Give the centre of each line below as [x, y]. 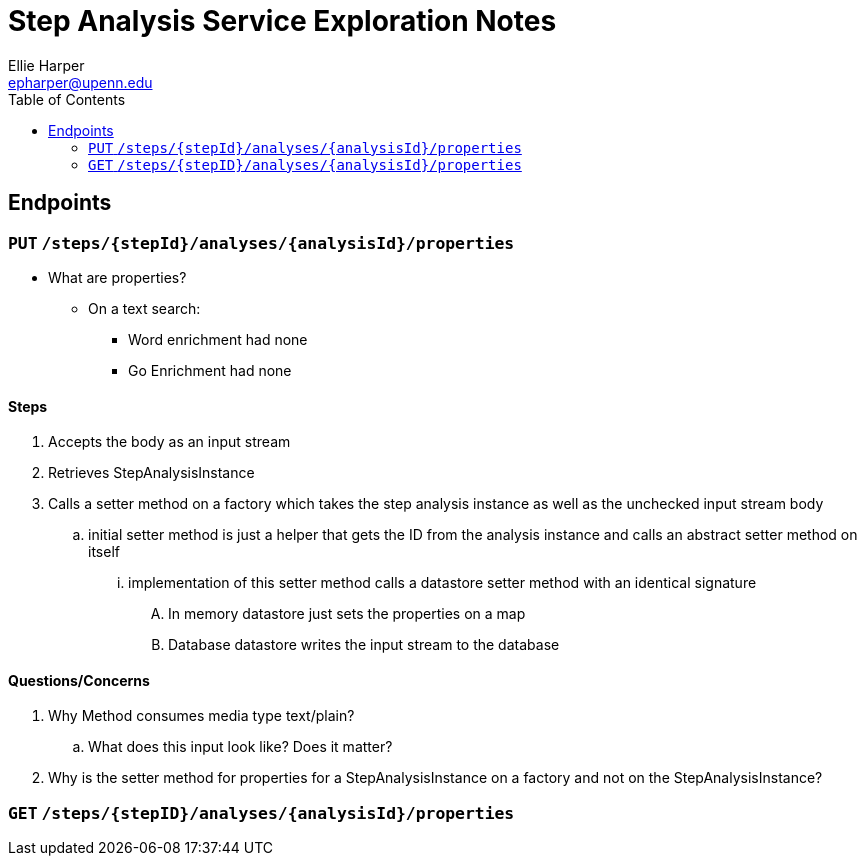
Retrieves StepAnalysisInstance [151, 473]
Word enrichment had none [218, 339]
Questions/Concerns [79, 680]
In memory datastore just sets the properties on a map [347, 614]
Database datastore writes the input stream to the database [364, 645]
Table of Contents [67, 99]
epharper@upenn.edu [80, 82]
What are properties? [117, 277]
